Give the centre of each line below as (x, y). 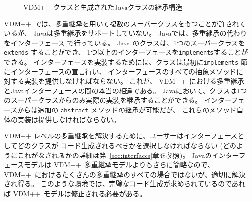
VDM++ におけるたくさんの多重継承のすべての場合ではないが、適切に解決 (125, 174)
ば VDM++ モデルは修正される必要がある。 (75, 193)
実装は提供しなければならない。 (69, 119)
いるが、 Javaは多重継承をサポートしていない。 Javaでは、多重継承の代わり (126, 33)
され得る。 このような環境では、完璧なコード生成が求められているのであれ (125, 184)
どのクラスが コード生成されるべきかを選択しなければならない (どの (127, 145)
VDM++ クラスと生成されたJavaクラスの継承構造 (103, 7)
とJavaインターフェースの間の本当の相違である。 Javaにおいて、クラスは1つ (126, 90)
